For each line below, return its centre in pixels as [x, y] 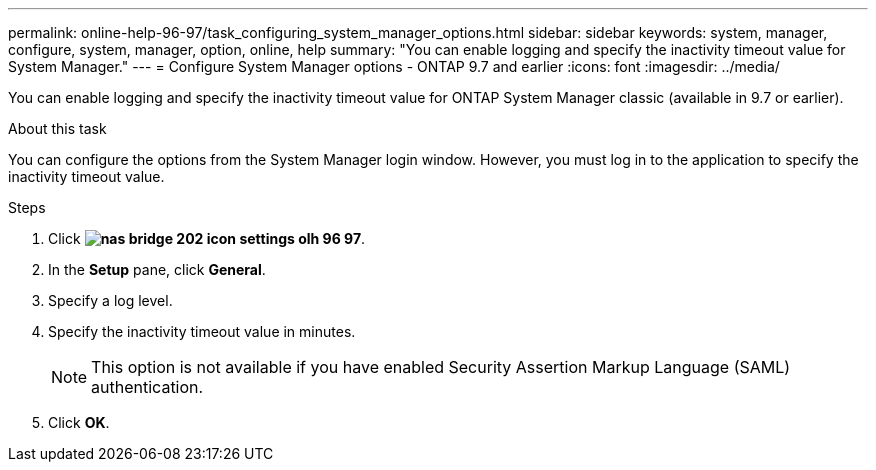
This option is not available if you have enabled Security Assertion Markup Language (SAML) [441, 367]
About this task [57, 128]
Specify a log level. [110, 300]
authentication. [147, 387]
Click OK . [79, 422]
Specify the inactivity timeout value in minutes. [202, 331]
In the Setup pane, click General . [157, 269]
